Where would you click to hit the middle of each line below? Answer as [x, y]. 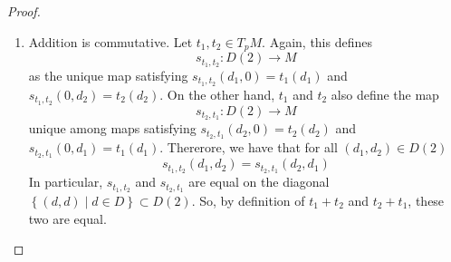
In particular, [66, 182]
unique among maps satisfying [112, 128]
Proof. [24, 11]
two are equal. [67, 218]
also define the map [385, 94]
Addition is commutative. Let [110, 41]
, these [426, 200]
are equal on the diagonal [259, 182]
